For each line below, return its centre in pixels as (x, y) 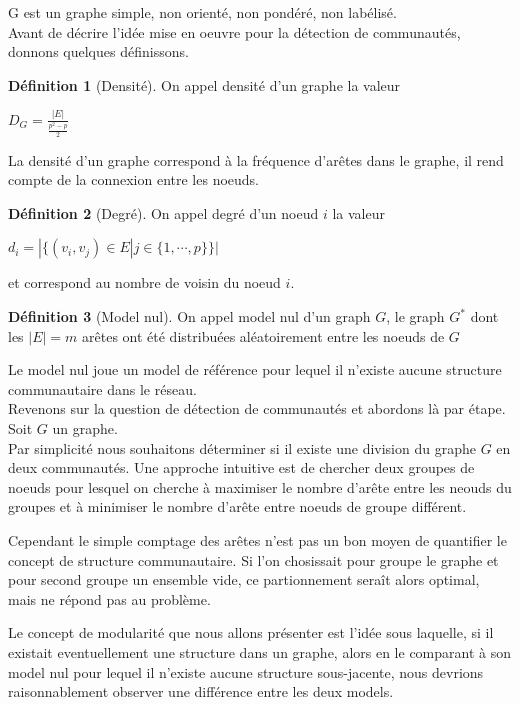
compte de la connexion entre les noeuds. (134, 179)
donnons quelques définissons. (98, 51)
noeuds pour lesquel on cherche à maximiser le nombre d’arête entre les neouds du (260, 486)
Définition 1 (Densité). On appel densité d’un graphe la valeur (204, 84)
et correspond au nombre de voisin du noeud (144, 282)
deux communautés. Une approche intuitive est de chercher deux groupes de (241, 467)
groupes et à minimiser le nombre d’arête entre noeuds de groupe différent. (237, 506)
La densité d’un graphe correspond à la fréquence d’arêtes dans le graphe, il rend (256, 159)
